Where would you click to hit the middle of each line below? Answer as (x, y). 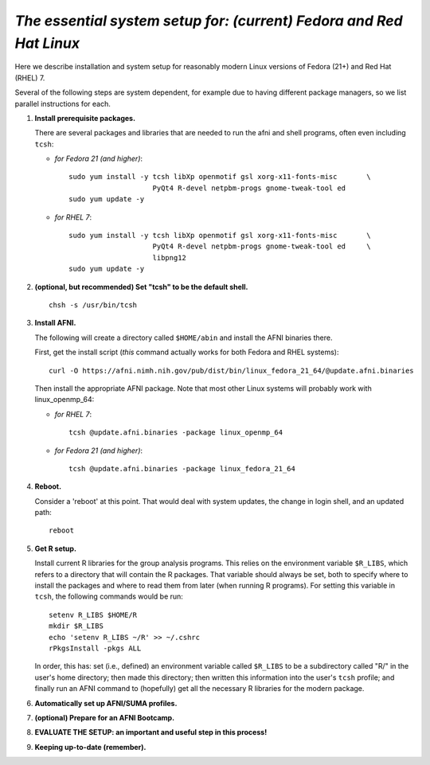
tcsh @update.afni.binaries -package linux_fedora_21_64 (182, 468)
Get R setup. (56, 548)
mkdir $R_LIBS (76, 626)
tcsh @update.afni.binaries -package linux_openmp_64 (176, 433)
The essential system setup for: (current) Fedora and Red (209, 21)
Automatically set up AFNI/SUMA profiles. (106, 703)
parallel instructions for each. (63, 103)
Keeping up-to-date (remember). (90, 747)
